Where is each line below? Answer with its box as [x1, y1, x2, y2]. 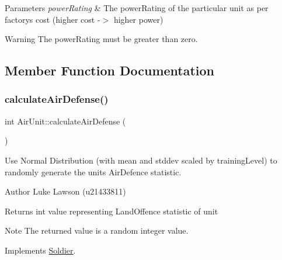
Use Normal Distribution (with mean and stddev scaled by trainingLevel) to [5, 154, 277, 166]
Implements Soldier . [5, 244, 76, 256]
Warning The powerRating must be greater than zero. [5, 33, 198, 45]
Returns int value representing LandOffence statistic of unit [5, 204, 218, 217]
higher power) [113, 13, 163, 25]
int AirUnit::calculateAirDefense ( [5, 115, 126, 127]
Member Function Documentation [5, 61, 215, 79]
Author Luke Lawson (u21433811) [5, 185, 126, 197]
